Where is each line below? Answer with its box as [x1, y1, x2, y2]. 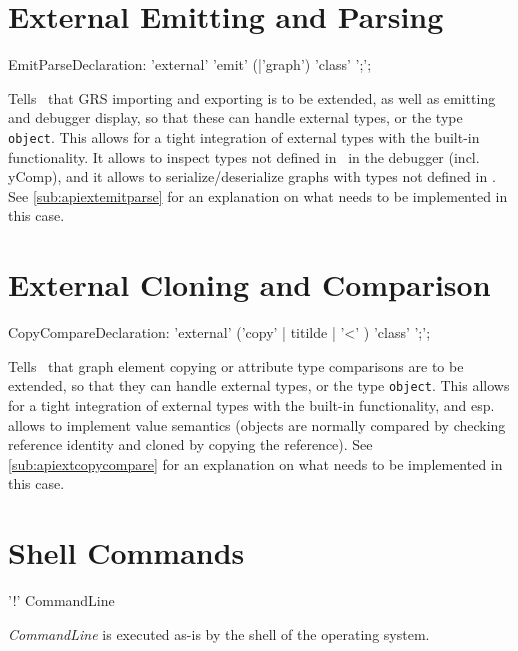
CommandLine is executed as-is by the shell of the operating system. [8, 623, 430, 644]
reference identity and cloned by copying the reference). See [8, 434, 373, 455]
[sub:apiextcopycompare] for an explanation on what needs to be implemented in [8, 453, 503, 474]
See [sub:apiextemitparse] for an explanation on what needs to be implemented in [8, 185, 508, 206]
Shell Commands [8, 532, 245, 573]
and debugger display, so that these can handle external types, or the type [8, 107, 463, 128]
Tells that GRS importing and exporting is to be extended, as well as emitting [8, 87, 496, 108]
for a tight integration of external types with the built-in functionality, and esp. [8, 394, 495, 415]
